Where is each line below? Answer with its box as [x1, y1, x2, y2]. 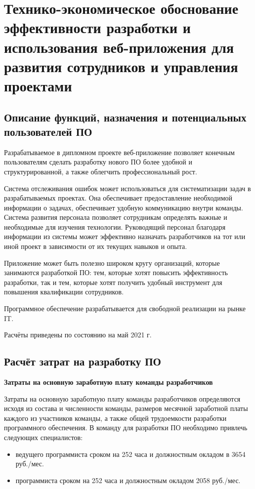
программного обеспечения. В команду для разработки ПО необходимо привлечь [4, 422, 248, 433]
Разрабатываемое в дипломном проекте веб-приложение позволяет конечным [4, 147, 235, 157]
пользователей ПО [4, 123, 92, 139]
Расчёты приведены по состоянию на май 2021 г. [4, 329, 152, 340]
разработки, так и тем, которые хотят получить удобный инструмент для [4, 277, 222, 287]
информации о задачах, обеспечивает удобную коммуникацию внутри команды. [4, 202, 243, 212]
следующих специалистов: [4, 432, 83, 442]
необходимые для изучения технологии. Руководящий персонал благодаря [4, 221, 226, 232]
